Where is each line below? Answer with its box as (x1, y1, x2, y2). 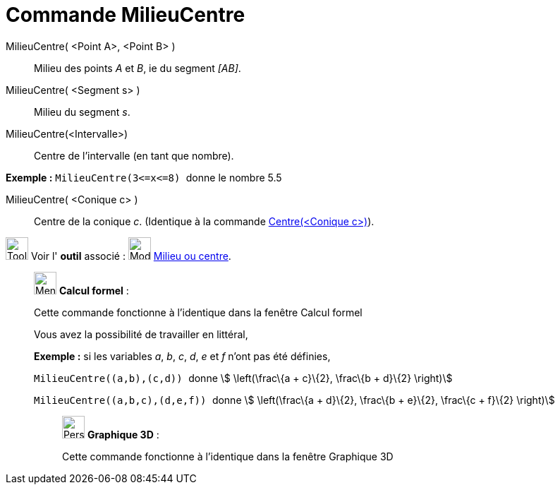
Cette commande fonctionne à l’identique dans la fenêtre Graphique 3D (62, 450, 394, 462)
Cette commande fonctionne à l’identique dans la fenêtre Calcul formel (34, 306, 363, 318)
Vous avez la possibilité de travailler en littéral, (34, 328, 248, 340)
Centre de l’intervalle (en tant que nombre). (34, 149, 234, 162)
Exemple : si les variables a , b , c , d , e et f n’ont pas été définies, (34, 349, 331, 362)
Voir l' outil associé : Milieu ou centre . (30, 249, 231, 262)
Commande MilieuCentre (6, 3, 245, 27)
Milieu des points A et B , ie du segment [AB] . (34, 61, 241, 74)
